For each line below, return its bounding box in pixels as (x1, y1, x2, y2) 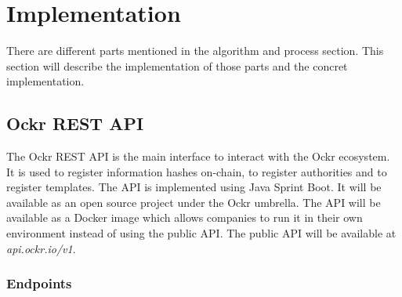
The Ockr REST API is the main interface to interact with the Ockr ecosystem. (6, 148, 390, 165)
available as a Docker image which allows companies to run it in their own (6, 209, 363, 226)
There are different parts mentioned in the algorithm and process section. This (6, 42, 384, 59)
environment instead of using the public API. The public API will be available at (6, 225, 397, 241)
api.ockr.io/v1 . (6, 240, 76, 256)
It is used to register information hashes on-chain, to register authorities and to (6, 163, 387, 179)
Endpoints (6, 273, 72, 293)
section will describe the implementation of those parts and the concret (6, 57, 348, 74)
